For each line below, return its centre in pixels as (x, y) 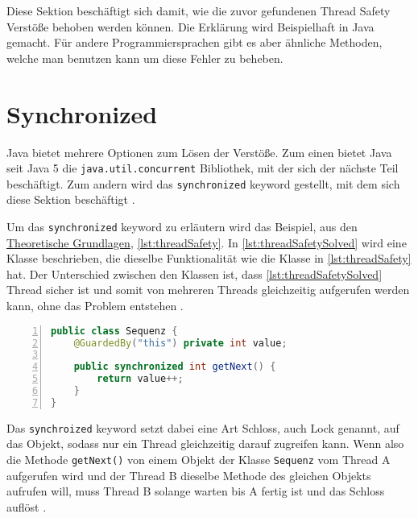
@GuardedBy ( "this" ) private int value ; (180, 343)
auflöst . (27, 506)
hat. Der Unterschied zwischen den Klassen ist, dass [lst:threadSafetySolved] (195, 274)
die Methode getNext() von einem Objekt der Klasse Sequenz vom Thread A (199, 459)
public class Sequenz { (114, 331)
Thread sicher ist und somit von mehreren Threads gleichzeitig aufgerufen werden (208, 290)
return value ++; (140, 379)
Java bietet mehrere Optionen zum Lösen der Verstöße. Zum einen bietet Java (199, 152)
